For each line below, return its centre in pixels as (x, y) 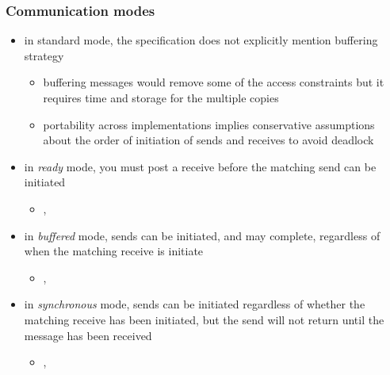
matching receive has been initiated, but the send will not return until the (204, 319)
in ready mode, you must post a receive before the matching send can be (200, 166)
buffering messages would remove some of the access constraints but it (214, 82)
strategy (44, 55)
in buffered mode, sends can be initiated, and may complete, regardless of (202, 235)
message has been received (88, 335)
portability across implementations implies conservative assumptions (209, 124)
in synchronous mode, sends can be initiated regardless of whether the (195, 304)
